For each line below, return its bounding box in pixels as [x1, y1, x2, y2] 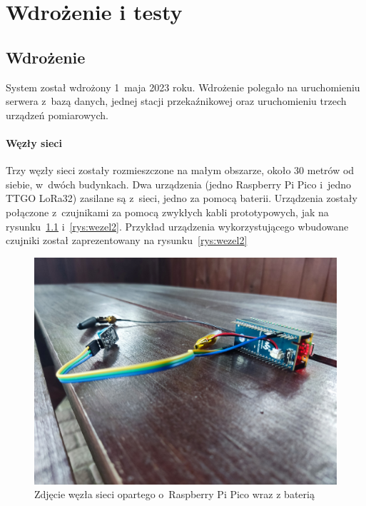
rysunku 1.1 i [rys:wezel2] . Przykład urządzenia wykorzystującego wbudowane [6, 218, 349, 233]
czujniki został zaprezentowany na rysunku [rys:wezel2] [6, 233, 248, 248]
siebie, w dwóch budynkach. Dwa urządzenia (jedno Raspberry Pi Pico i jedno [6, 176, 352, 191]
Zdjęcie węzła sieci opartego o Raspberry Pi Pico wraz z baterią [34, 487, 315, 502]
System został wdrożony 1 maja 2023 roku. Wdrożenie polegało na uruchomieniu [6, 79, 360, 94]
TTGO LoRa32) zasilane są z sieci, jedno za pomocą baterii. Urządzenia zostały [6, 191, 357, 206]
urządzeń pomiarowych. [6, 107, 108, 122]
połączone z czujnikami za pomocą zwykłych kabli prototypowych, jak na [6, 204, 329, 219]
